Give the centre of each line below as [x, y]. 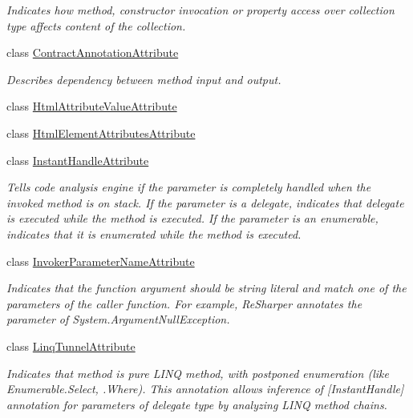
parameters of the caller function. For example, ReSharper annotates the [184, 303]
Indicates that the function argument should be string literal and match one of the [206, 288]
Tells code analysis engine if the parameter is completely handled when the [189, 187]
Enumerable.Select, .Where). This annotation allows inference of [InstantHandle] [205, 389]
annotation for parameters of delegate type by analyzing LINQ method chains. [197, 404]
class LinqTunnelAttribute [71, 346]
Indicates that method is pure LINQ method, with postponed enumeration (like [198, 373]
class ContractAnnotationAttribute [93, 52]
